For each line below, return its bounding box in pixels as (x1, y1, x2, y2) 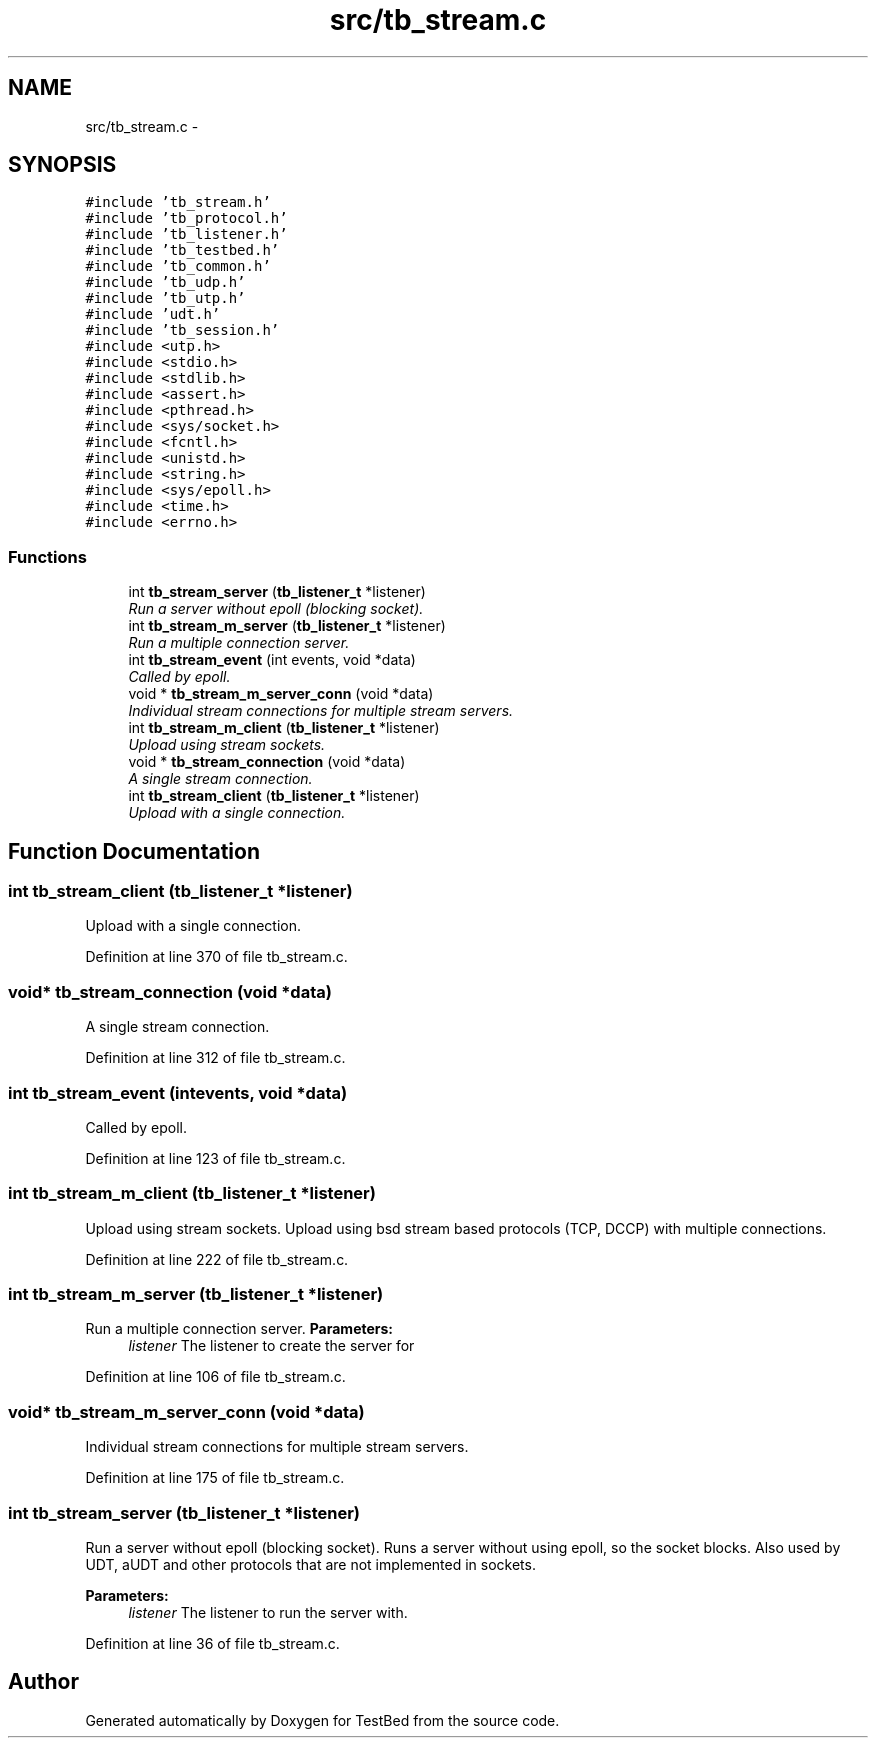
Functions (8, 546, 87, 567)
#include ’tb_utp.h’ (85, 290, 246, 307)
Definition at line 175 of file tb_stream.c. (85, 1469, 345, 1487)
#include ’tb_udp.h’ (85, 274, 246, 291)
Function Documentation (8, 838, 260, 864)
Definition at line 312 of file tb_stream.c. (85, 1049, 346, 1067)
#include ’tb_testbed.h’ (85, 242, 280, 259)
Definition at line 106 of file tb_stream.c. (85, 1368, 346, 1386)
